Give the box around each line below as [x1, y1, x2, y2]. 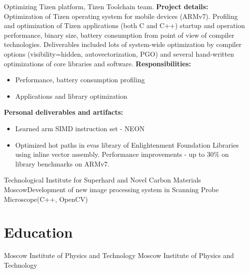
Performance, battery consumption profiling [15, 75, 145, 85]
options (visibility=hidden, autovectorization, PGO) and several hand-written [4, 48, 234, 59]
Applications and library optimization [15, 91, 128, 101]
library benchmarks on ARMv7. [15, 158, 110, 168]
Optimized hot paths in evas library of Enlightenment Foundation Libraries [15, 139, 239, 150]
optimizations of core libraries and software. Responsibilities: [4, 58, 191, 68]
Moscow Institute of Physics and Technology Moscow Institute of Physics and [4, 250, 234, 260]
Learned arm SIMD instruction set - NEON [15, 123, 145, 133]
